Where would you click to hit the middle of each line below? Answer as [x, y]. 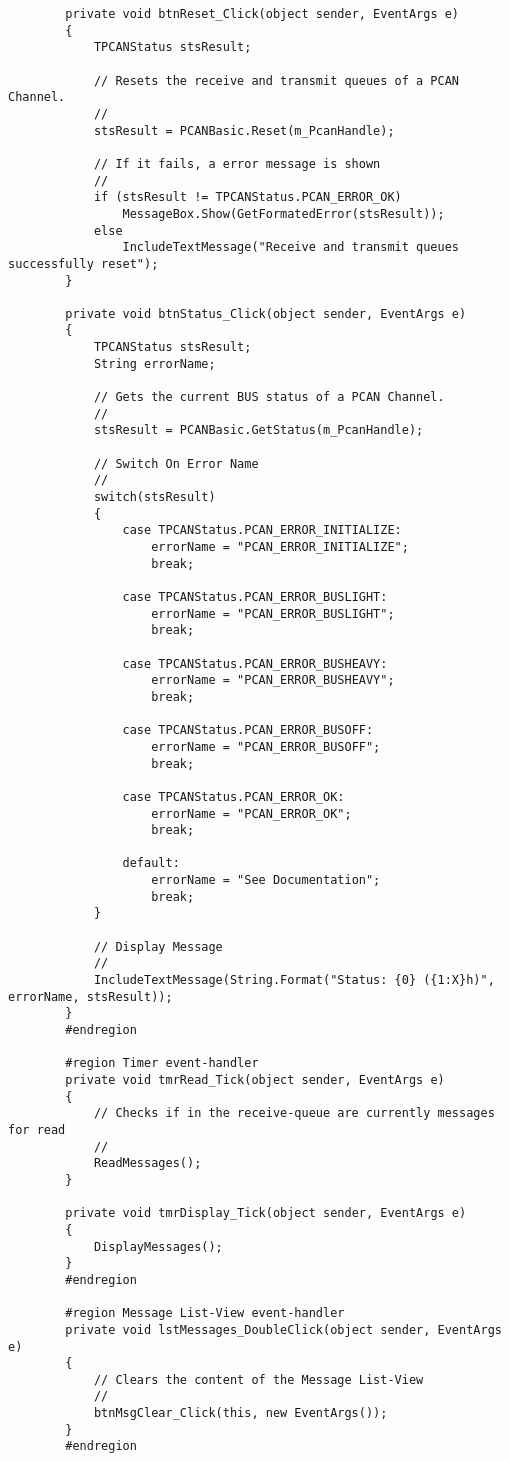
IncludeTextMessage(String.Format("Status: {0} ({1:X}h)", [294, 980]
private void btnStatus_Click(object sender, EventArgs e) [266, 313]
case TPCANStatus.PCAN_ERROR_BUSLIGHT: [255, 596]
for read [37, 1129]
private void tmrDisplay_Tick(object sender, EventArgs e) [266, 1213]
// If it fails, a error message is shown [237, 163]
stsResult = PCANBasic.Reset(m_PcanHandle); [244, 130]
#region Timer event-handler [162, 1063]
